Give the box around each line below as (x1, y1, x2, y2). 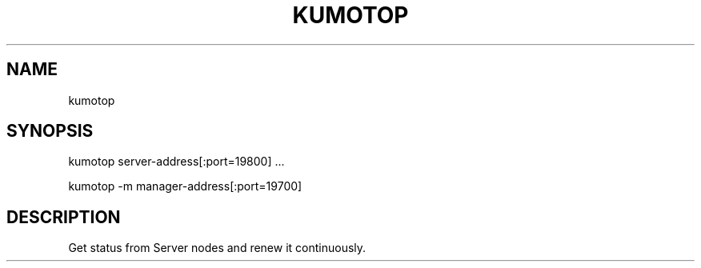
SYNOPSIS (6, 121, 94, 142)
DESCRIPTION (6, 206, 121, 227)
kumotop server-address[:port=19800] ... (68, 154, 285, 169)
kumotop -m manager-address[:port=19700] (68, 179, 302, 194)
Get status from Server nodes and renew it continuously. (68, 241, 367, 255)
